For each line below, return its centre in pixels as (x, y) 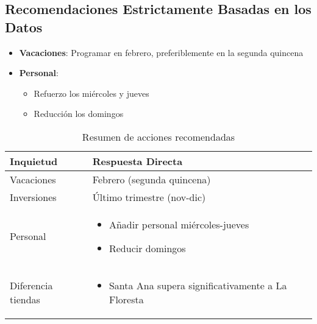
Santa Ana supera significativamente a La (198, 285)
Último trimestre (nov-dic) (149, 197)
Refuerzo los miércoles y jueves (91, 93)
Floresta (126, 299)
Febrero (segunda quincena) (151, 179)
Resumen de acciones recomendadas (158, 136)
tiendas (25, 299)
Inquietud (34, 161)
